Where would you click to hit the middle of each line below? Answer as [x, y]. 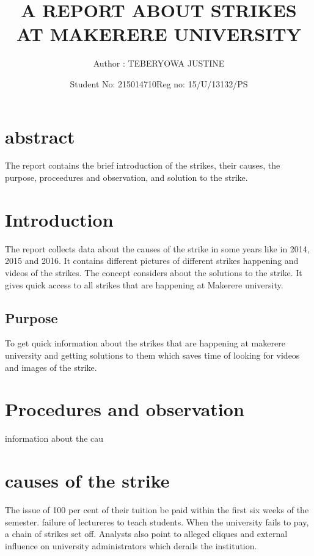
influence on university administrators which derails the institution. [131, 545]
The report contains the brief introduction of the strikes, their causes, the [143, 165]
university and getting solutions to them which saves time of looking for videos [152, 355]
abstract [40, 136]
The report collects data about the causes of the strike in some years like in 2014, [157, 248]
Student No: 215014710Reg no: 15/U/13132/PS [159, 83]
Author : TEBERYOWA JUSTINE [159, 63]
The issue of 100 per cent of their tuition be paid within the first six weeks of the [157, 509]
